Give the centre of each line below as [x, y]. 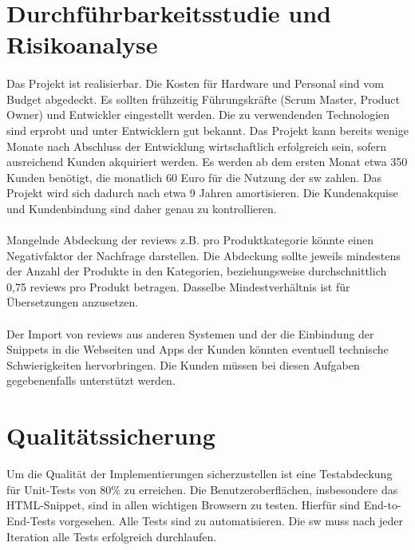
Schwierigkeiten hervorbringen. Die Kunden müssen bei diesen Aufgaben [183, 364]
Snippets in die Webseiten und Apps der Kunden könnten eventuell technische [198, 349]
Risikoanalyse [82, 44]
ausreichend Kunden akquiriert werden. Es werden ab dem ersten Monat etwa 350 [207, 162]
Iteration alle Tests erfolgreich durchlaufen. [112, 536]
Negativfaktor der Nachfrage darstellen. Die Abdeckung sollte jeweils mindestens [204, 255]
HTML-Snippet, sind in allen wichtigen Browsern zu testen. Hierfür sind [184, 505]
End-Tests [31, 520]
